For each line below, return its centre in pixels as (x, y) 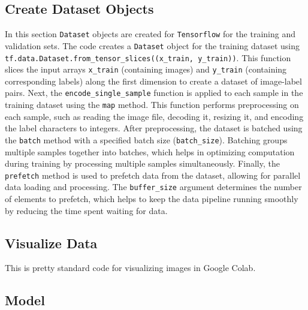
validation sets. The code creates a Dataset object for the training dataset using (152, 45)
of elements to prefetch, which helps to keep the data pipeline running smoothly (152, 199)
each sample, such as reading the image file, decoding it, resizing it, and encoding (154, 116)
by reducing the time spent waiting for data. (86, 210)
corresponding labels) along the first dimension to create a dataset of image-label (153, 81)
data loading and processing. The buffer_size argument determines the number (153, 187)
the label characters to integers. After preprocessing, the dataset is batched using (154, 128)
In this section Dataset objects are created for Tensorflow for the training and (150, 34)
